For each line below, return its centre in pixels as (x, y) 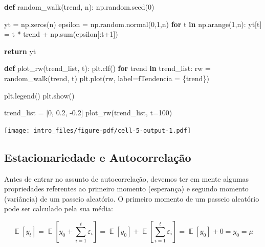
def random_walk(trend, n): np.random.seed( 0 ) (79, 7)
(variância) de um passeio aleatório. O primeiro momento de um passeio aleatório (132, 198)
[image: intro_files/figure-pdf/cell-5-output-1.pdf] (98, 130)
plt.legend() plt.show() (39, 95)
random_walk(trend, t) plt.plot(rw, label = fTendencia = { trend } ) (107, 78)
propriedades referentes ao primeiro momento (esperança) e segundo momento (126, 189)
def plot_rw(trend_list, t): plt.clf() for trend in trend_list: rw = (107, 68)
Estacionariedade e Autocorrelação (98, 157)
